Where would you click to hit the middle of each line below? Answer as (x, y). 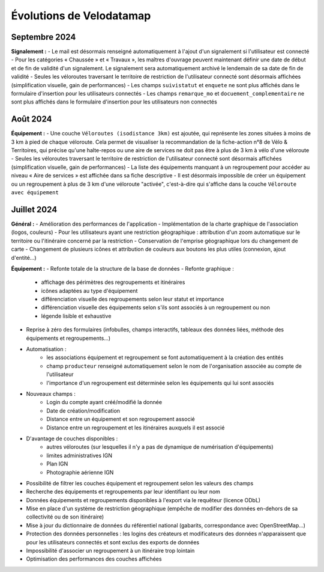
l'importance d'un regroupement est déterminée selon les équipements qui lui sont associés (160, 383)
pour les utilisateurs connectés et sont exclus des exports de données (113, 542)
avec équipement (35, 193)
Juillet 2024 (34, 210)
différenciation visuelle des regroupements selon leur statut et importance (133, 299)
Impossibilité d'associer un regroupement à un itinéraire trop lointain (110, 551)
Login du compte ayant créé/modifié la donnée (104, 402)
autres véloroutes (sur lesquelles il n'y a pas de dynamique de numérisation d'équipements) (160, 447)
